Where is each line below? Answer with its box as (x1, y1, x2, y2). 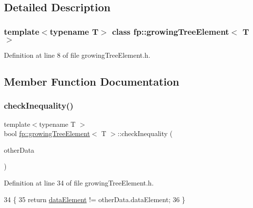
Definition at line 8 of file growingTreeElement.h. (4, 50, 150, 60)
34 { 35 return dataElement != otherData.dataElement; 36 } (4, 194, 186, 204)
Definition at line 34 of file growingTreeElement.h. (4, 177, 154, 187)
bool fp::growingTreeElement (4, 128, 90, 139)
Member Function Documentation (4, 73, 180, 89)
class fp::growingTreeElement (112, 25, 229, 37)
